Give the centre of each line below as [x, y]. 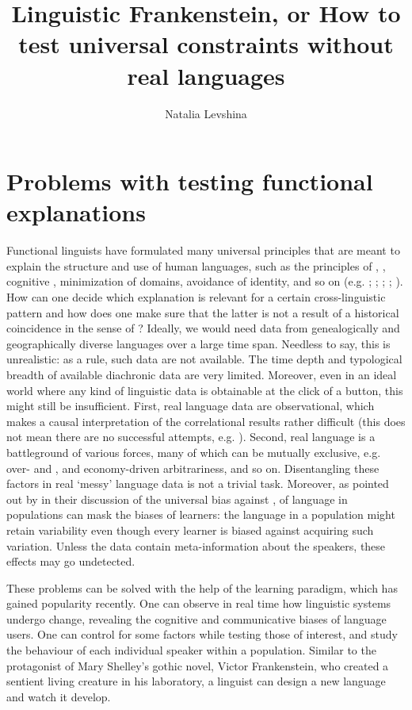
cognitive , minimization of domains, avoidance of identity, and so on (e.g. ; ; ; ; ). [205, 281]
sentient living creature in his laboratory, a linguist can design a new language [196, 681]
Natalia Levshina [206, 113]
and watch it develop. [59, 696]
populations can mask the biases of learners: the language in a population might [201, 514]
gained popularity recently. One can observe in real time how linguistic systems [199, 603]
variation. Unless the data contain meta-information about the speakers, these [196, 545]
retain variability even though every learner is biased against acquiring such [190, 530]
